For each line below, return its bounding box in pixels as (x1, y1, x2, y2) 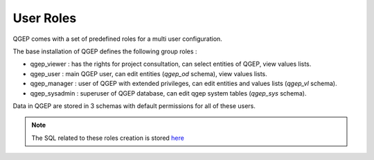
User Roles (12, 10, 77, 26)
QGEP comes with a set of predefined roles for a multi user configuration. (12, 35, 223, 43)
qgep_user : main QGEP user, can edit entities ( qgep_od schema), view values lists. (30, 69, 268, 78)
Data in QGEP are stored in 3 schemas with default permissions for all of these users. (12, 101, 256, 110)
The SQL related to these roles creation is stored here (31, 134, 185, 142)
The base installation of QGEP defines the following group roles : (12, 47, 197, 55)
